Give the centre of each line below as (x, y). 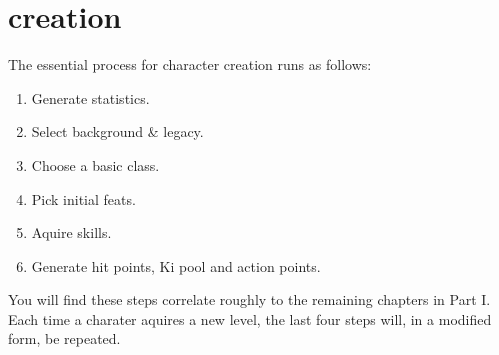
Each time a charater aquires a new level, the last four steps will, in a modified (250, 318)
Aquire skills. (71, 232)
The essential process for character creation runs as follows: (190, 64)
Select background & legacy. (117, 131)
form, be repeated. (64, 338)
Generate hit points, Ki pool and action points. (176, 265)
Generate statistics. (90, 97)
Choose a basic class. (95, 164)
